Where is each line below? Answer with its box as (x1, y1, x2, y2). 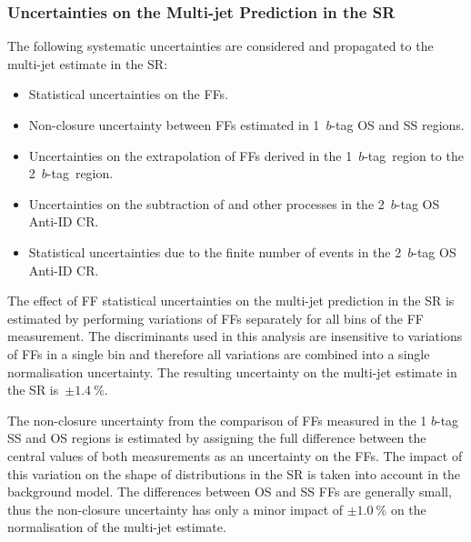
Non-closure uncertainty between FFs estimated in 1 (28, 115, 320, 134)
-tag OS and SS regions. (331, 115, 465, 134)
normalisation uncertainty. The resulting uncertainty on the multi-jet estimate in (7, 362, 457, 381)
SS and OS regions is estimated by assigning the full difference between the (7, 428, 426, 447)
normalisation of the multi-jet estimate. (7, 517, 226, 537)
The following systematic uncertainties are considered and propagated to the (7, 36, 434, 55)
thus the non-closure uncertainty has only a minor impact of (7, 499, 344, 518)
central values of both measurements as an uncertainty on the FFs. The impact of (7, 446, 463, 465)
